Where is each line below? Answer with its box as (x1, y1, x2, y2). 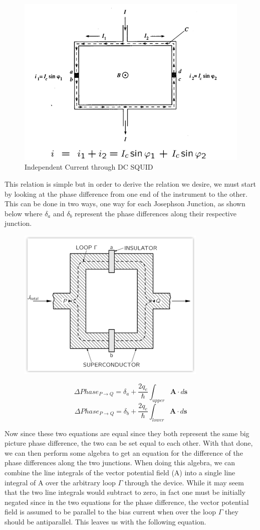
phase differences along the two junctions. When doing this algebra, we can (5, 457, 235, 468)
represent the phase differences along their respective (75, 208, 236, 218)
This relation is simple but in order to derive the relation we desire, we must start (5, 178, 256, 189)
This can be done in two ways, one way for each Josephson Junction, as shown (5, 198, 245, 209)
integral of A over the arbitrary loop (5, 477, 116, 487)
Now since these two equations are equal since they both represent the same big (5, 428, 249, 438)
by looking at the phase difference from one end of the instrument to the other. (5, 188, 247, 199)
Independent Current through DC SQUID (25, 162, 153, 172)
